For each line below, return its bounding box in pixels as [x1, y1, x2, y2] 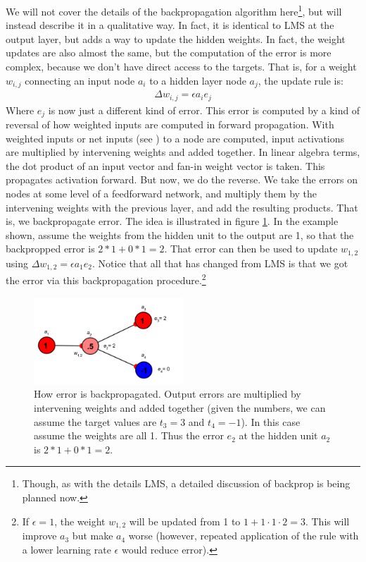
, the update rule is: [258, 73, 343, 87]
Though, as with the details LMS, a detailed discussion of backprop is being [22, 476, 351, 491]
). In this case [241, 414, 301, 429]
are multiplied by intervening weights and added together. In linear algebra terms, [6, 145, 360, 159]
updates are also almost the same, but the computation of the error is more [6, 45, 332, 60]
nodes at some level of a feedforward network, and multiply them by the [6, 185, 317, 200]
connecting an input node [25, 73, 135, 87]
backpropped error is [6, 241, 95, 256]
